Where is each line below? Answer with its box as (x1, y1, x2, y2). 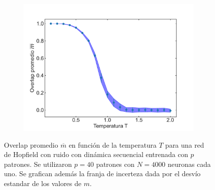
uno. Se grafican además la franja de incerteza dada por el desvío (4, 168, 201, 179)
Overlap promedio (4, 139, 58, 150)
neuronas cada (168, 158, 211, 169)
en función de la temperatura (69, 139, 157, 150)
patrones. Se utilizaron (4, 158, 72, 169)
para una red (165, 139, 204, 150)
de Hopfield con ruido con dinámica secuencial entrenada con (4, 149, 188, 159)
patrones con (96, 158, 135, 169)
